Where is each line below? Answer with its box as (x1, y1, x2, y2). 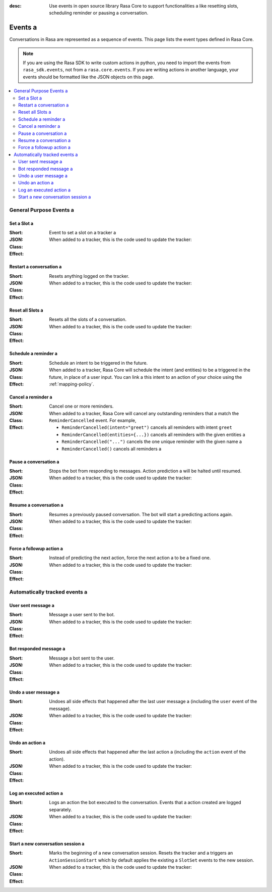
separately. (49, 806, 73, 813)
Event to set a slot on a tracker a (49, 230, 116, 236)
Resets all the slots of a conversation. (49, 316, 127, 323)
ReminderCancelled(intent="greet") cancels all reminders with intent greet (61, 424, 233, 430)
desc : (9, 3, 22, 9)
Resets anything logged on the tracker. (49, 273, 129, 279)
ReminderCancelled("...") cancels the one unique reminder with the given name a (61, 438, 242, 444)
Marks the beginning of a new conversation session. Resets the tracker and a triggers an (49, 850, 233, 856)
